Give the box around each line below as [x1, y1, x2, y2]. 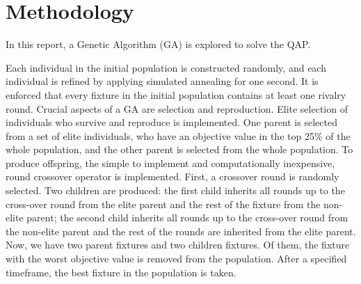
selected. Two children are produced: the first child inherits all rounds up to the [6, 183, 345, 198]
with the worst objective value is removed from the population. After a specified [6, 251, 347, 266]
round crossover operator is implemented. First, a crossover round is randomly [6, 169, 339, 184]
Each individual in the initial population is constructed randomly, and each [6, 60, 326, 74]
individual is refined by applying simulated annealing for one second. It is [6, 74, 319, 88]
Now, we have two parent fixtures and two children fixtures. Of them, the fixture [6, 237, 350, 252]
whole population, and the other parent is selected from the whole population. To [6, 142, 353, 157]
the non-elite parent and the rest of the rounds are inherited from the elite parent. [6, 223, 356, 238]
